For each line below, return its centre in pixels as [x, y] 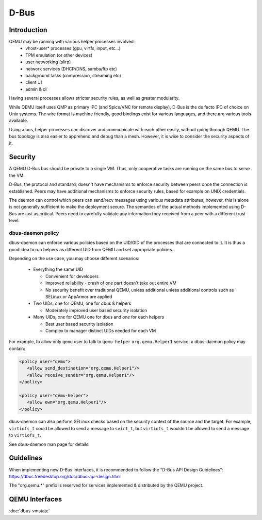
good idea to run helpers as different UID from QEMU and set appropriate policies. [91, 249]
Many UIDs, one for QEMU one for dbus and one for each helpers [99, 317]
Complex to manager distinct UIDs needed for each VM [101, 331]
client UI [34, 82]
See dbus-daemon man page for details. [49, 444]
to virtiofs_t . [25, 435]
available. [19, 121]
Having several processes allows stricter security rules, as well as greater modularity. [94, 98]
